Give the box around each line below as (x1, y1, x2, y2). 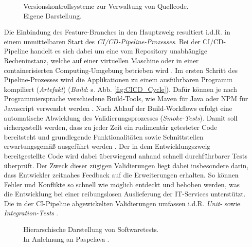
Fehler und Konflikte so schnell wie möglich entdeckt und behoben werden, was (4, 179, 240, 189)
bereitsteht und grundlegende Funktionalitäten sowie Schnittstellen (4, 131, 204, 141)
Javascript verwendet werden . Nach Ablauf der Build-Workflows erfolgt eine (4, 103, 233, 113)
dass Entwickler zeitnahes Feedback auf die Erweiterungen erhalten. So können (4, 170, 239, 180)
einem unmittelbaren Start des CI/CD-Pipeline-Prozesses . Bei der (4, 36, 200, 46)
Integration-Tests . (4, 208, 58, 218)
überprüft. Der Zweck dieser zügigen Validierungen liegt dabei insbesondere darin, (4, 160, 249, 170)
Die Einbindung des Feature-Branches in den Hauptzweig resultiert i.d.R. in (4, 27, 230, 37)
